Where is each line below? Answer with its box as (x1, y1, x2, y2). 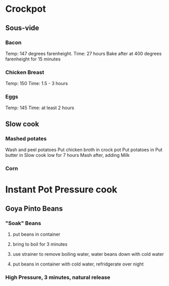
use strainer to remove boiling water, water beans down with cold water (12, 251, 164, 257)
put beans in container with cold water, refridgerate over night (12, 261, 144, 267)
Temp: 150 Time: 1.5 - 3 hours (5, 80, 68, 87)
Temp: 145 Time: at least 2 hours (5, 105, 74, 111)
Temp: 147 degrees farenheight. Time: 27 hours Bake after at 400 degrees (5, 50, 162, 56)
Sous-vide (5, 24, 39, 32)
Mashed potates (5, 135, 47, 142)
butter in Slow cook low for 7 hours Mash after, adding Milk (5, 152, 130, 158)
